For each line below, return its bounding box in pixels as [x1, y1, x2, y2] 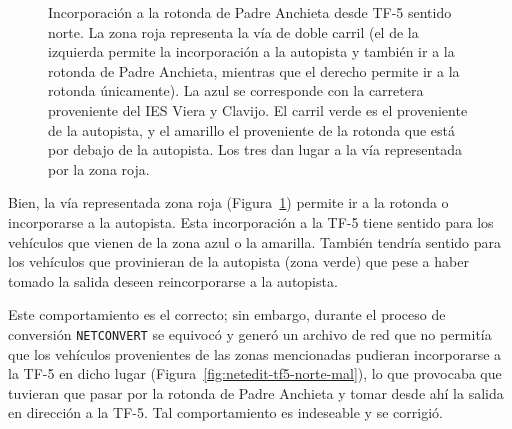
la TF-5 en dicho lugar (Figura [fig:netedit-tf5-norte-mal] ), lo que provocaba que [8, 363, 502, 384]
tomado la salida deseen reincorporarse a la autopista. [8, 270, 338, 291]
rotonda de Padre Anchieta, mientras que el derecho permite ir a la [48, 60, 460, 81]
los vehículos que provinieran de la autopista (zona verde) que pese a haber [8, 251, 469, 272]
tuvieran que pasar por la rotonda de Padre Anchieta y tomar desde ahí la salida [8, 382, 504, 403]
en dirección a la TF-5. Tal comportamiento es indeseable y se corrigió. [8, 402, 443, 423]
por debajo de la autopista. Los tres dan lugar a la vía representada [48, 139, 463, 160]
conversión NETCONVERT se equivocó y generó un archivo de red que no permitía [8, 323, 492, 344]
